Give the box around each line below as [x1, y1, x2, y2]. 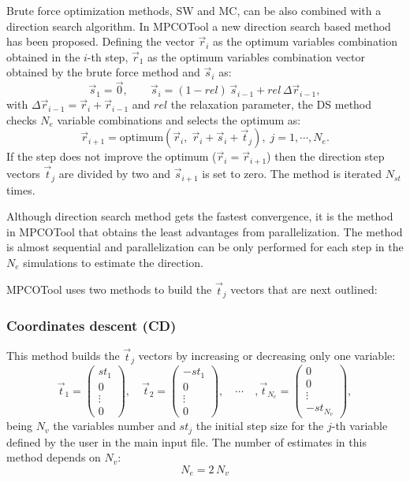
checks [6, 111, 37, 128]
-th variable [331, 417, 388, 434]
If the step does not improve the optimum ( [6, 148, 217, 165]
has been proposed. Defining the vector [6, 33, 195, 50]
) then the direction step [266, 148, 385, 165]
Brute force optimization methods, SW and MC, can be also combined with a [6, 2, 382, 18]
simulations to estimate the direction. [23, 254, 203, 270]
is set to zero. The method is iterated [202, 165, 382, 182]
